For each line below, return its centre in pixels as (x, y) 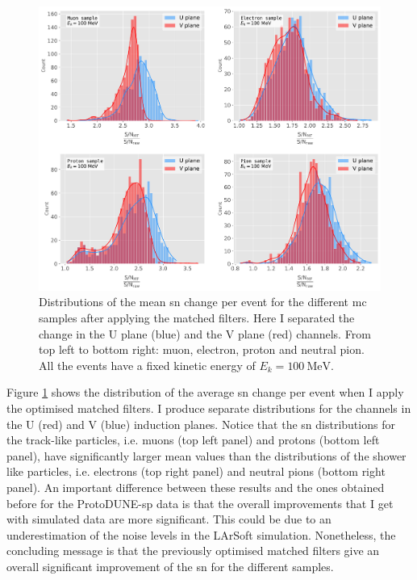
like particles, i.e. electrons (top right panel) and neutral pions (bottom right (196, 471)
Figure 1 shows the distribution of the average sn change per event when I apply (205, 392)
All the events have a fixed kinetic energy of (147, 365)
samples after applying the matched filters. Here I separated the (197, 318)
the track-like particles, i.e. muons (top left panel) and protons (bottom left (193, 440)
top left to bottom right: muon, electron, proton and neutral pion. (202, 349)
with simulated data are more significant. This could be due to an (169, 519)
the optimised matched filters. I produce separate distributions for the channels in (209, 408)
